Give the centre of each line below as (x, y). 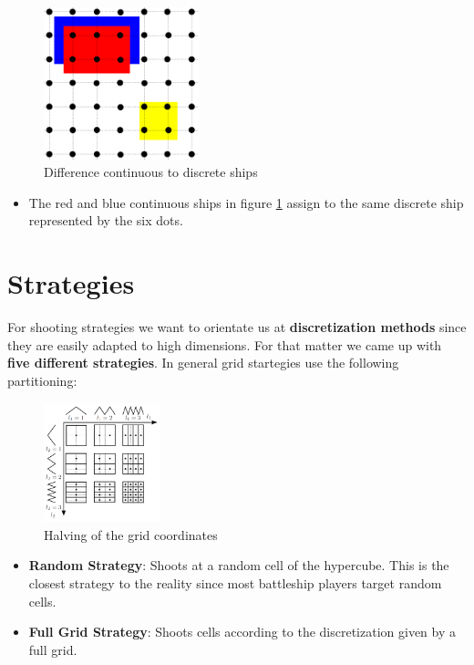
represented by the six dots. (106, 220)
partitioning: (42, 380)
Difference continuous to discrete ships (151, 172)
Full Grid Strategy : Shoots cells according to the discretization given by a (242, 632)
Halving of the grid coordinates (131, 534)
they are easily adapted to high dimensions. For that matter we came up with (225, 344)
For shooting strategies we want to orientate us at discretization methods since (237, 327)
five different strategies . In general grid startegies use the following (203, 363)
